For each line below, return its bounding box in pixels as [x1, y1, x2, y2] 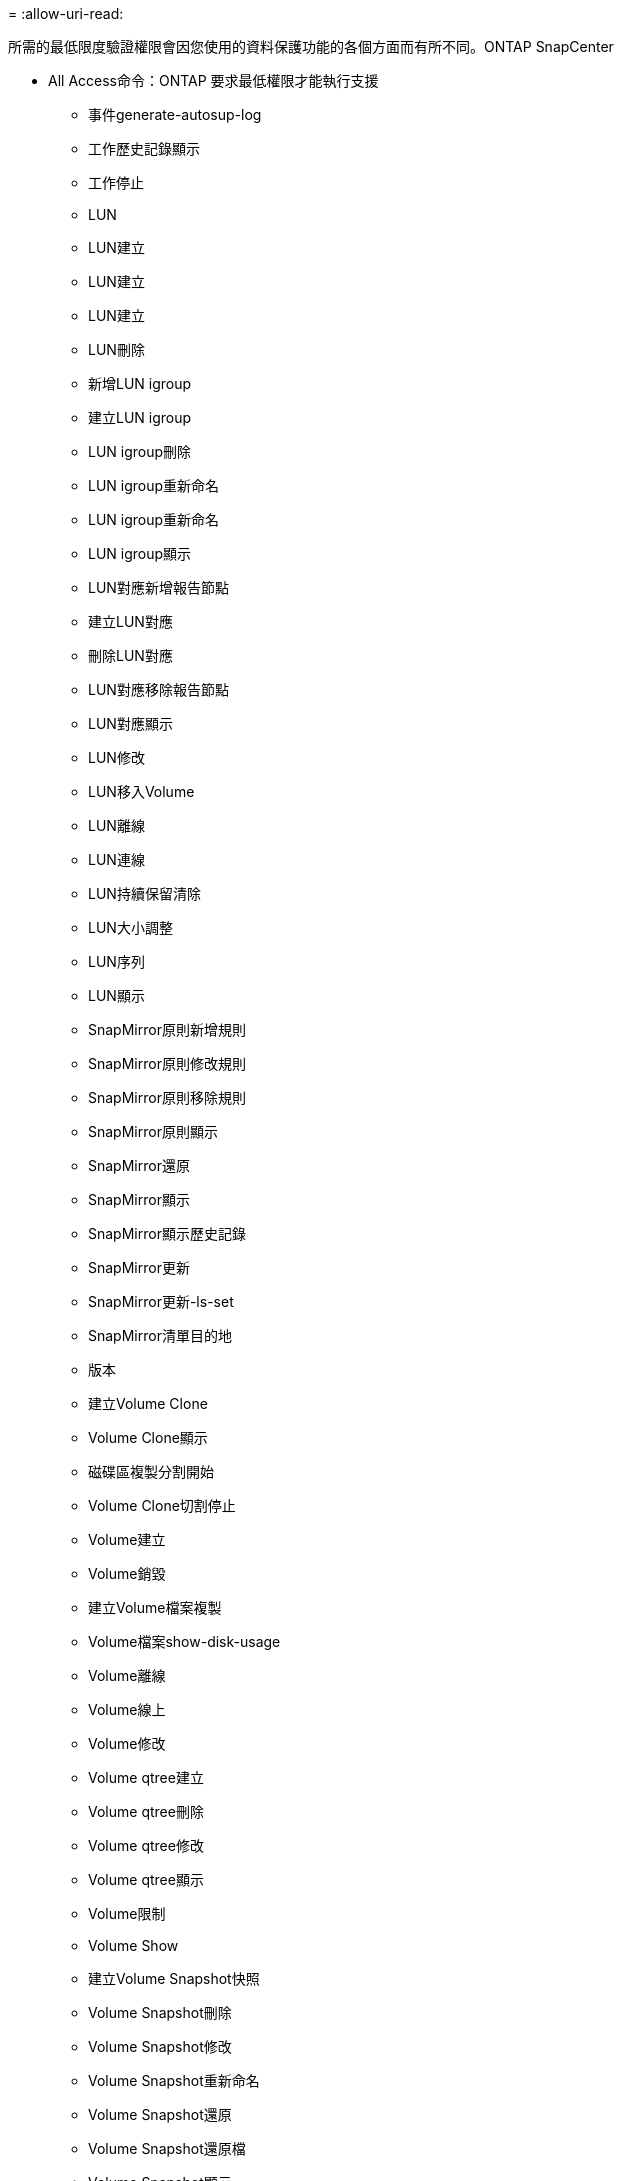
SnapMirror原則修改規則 [88, 1055, 246, 1072]
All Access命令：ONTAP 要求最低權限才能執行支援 [48, 72, 379, 89]
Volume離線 [88, 1667, 166, 1684]
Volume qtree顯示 [88, 1871, 204, 1888]
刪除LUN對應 [88, 647, 173, 664]
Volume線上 [88, 1701, 166, 1718]
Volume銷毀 [88, 1565, 166, 1582]
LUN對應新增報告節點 [88, 579, 229, 596]
